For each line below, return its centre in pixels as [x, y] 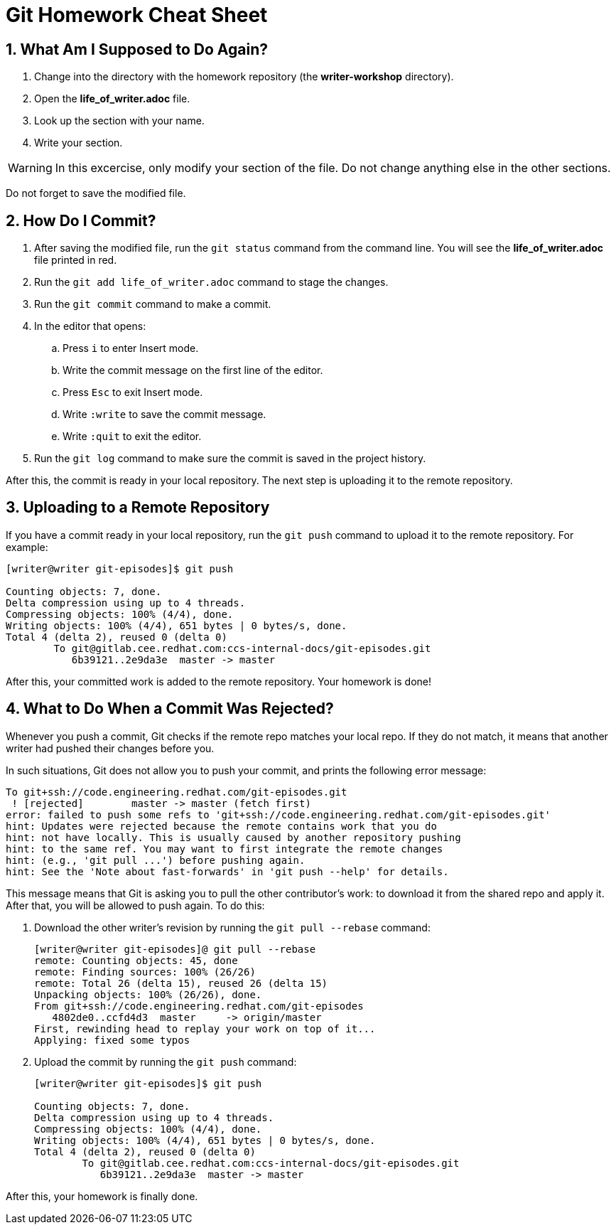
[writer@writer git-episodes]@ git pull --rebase [175, 949]
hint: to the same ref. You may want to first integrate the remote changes [225, 849]
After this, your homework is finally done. [102, 1196]
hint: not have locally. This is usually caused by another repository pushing [233, 837]
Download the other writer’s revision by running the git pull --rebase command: [232, 927]
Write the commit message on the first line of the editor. [193, 370]
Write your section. [79, 143]
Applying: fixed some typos [112, 1040]
